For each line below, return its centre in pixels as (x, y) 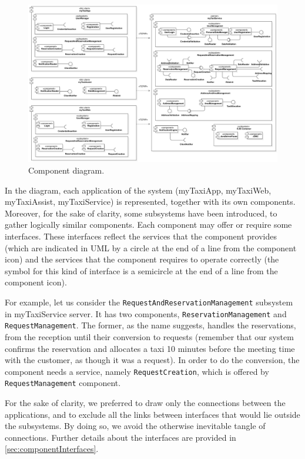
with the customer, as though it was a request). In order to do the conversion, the (152, 360)
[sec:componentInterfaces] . (52, 449)
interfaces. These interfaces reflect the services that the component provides (141, 236)
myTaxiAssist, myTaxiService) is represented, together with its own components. (150, 202)
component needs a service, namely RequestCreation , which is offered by (137, 371)
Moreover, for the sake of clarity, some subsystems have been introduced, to (141, 213)
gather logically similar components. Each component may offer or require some (148, 224)
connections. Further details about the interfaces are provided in (120, 437)
